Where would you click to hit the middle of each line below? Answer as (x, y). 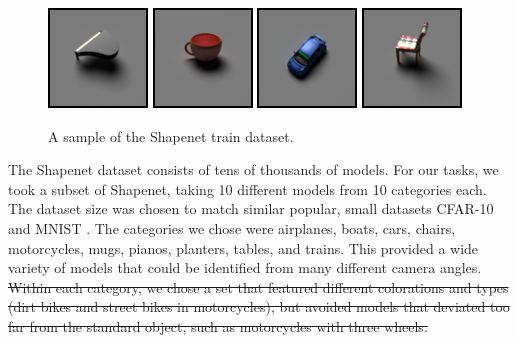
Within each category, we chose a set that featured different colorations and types (258, 286)
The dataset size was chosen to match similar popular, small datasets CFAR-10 (251, 208)
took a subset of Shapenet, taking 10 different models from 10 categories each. (247, 188)
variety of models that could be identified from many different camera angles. (245, 267)
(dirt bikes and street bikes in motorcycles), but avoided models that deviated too (259, 306)
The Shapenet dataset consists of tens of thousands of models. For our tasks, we (253, 169)
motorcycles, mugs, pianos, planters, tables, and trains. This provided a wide (243, 247)
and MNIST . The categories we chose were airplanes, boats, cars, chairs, (232, 227)
